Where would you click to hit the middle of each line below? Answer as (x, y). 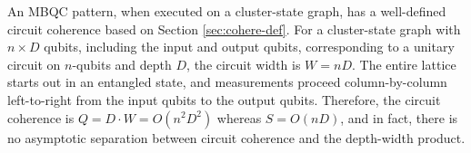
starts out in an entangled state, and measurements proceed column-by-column (227, 82)
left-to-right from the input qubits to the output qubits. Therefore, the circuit (224, 99)
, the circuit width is (244, 64)
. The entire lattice (404, 64)
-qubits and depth (122, 64)
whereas (239, 117)
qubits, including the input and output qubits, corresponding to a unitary (249, 47)
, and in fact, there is (399, 117)
